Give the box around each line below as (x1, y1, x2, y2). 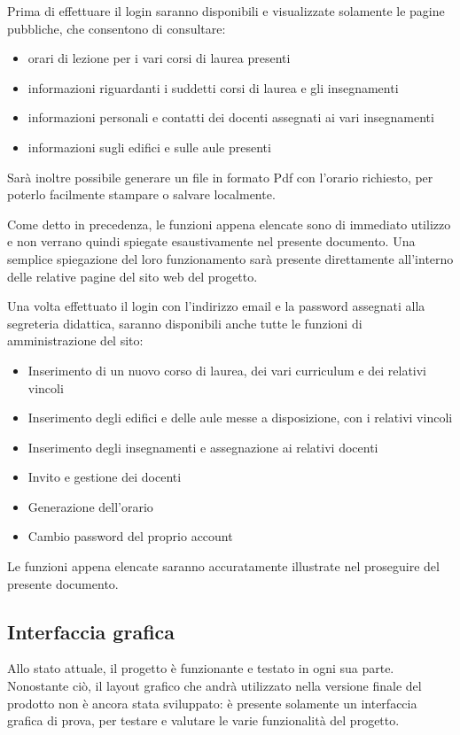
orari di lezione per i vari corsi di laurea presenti (27, 49, 291, 67)
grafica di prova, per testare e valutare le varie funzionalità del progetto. (7, 711, 400, 730)
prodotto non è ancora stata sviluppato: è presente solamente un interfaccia (7, 693, 417, 712)
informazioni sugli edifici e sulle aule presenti (27, 137, 271, 156)
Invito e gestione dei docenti (27, 468, 182, 486)
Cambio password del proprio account (27, 527, 233, 545)
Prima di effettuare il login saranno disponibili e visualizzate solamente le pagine (7, 2, 445, 19)
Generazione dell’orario (27, 497, 153, 515)
